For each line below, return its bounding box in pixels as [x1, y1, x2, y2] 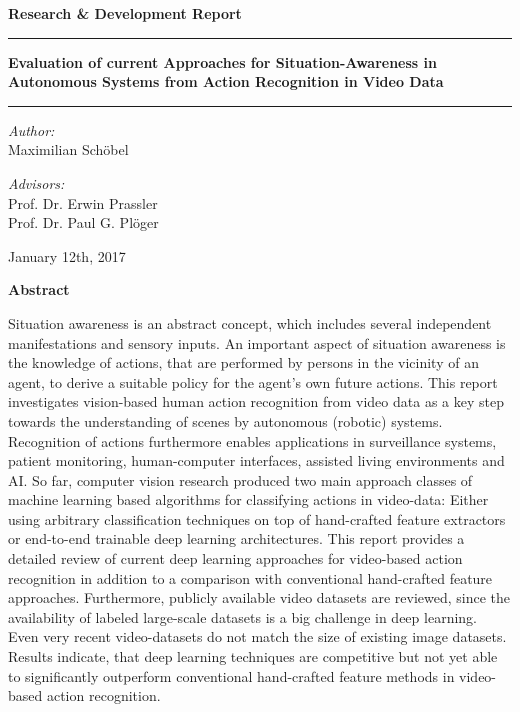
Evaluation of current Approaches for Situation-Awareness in [8, 51, 437, 72]
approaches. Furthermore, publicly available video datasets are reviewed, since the [8, 587, 511, 608]
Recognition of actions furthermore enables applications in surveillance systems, [8, 430, 497, 451]
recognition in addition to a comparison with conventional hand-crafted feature [8, 567, 493, 588]
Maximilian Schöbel [8, 139, 129, 160]
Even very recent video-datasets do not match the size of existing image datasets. [8, 626, 507, 647]
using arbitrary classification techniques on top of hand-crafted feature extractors [8, 508, 506, 529]
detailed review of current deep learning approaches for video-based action [8, 548, 463, 569]
